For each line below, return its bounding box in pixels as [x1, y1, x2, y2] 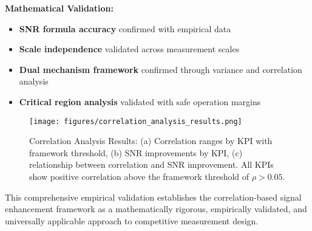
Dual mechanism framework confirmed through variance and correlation [19, 63, 302, 75]
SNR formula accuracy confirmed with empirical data [19, 22, 231, 35]
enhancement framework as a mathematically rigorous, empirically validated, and [5, 202, 307, 215]
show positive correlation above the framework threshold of [29, 170, 249, 182]
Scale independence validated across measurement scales [19, 43, 240, 55]
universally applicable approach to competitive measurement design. [5, 214, 259, 227]
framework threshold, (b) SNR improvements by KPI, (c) [29, 146, 243, 159]
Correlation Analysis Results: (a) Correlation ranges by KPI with [29, 134, 273, 147]
